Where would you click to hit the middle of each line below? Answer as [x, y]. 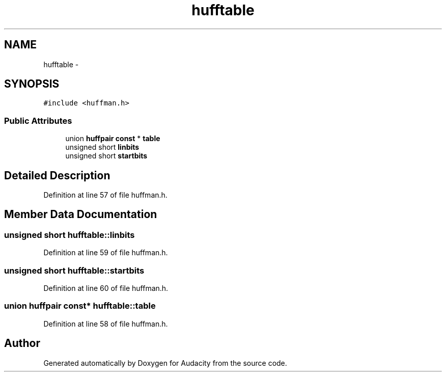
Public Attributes [38, 120]
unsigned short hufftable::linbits [69, 235]
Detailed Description [57, 175]
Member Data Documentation [81, 214]
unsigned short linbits [102, 147]
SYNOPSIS [32, 84]
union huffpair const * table [113, 139]
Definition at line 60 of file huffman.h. [106, 288]
